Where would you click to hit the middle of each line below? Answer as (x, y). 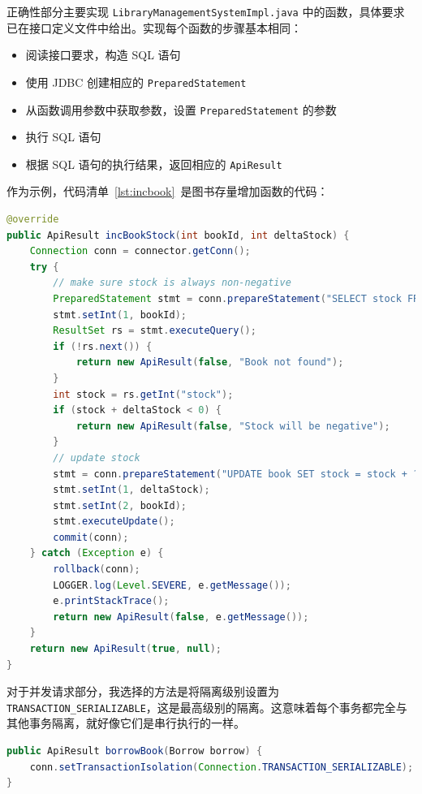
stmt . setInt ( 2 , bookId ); (120, 505)
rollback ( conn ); (97, 570)
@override (33, 219)
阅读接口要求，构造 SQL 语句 (103, 55)
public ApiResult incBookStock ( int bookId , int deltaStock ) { (178, 235)
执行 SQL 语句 (63, 137)
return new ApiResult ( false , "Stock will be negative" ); (233, 426)
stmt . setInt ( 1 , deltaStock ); (131, 490)
